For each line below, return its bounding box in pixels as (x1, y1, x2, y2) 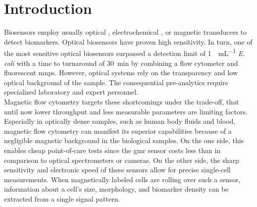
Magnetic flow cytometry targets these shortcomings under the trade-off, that (4, 96, 239, 106)
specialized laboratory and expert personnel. (4, 87, 139, 97)
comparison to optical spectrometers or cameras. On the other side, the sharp (4, 155, 239, 165)
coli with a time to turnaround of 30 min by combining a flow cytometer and (4, 57, 238, 68)
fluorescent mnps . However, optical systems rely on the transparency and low (4, 67, 238, 78)
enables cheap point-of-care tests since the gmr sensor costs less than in (4, 145, 221, 155)
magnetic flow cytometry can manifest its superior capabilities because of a (4, 125, 232, 136)
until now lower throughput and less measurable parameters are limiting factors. (4, 106, 248, 116)
